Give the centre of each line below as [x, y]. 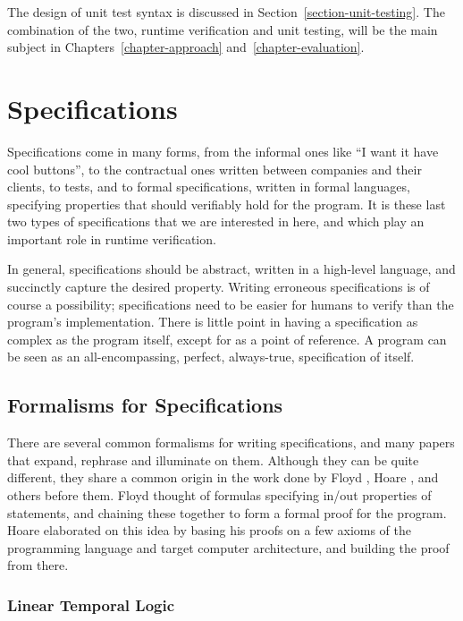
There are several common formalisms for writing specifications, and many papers [231, 442]
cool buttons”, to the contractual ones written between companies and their [215, 169]
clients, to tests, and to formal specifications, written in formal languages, [209, 187]
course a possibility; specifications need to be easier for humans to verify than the [231, 304]
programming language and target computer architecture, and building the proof [228, 547]
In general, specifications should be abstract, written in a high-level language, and [231, 269]
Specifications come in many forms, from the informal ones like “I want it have [223, 151]
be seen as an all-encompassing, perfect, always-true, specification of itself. [211, 357]
